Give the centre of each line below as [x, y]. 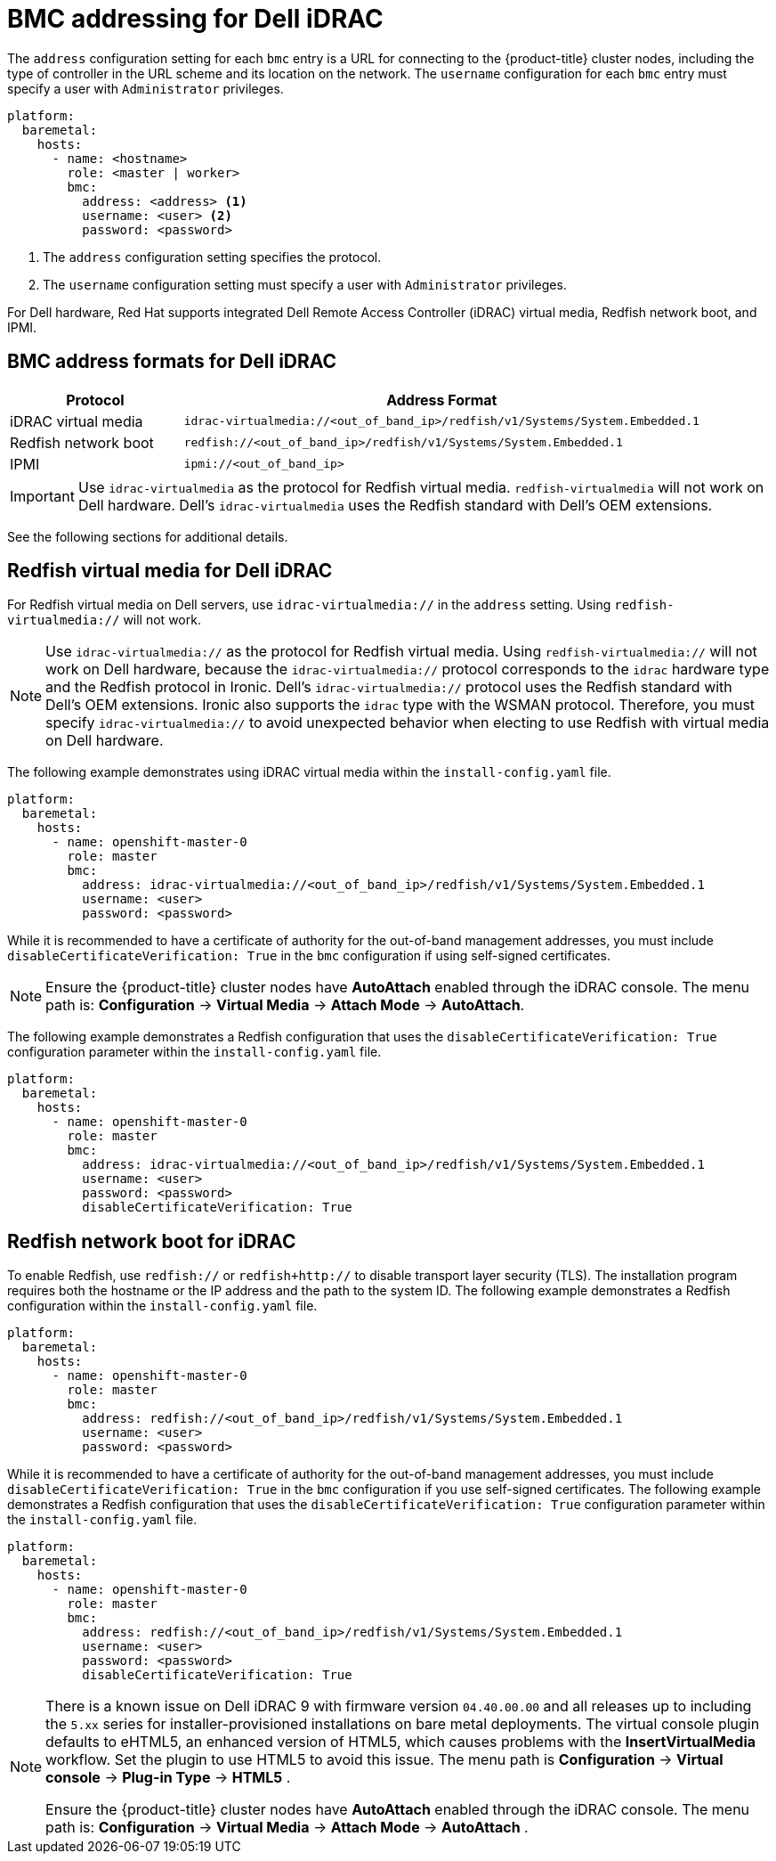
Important [42, 496]
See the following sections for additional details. [148, 536]
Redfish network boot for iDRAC [152, 1241]
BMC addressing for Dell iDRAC [195, 19]
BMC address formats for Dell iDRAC [172, 362]
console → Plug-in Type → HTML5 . [168, 1778]
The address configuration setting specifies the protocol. [212, 257]
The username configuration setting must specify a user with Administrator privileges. [305, 284]
